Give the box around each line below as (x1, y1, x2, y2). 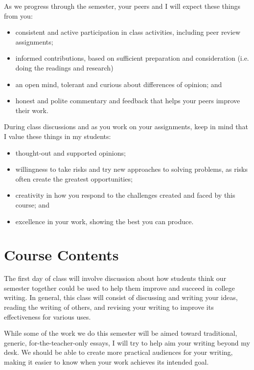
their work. (15, 105, 48, 115)
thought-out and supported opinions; (15, 147, 126, 158)
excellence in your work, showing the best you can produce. (15, 216, 194, 226)
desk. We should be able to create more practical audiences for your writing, (4, 347, 233, 357)
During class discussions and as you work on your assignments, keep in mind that (4, 121, 248, 132)
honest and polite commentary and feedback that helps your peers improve (15, 95, 240, 106)
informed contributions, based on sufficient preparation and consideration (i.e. (15, 53, 249, 63)
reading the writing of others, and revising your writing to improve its (4, 302, 214, 312)
